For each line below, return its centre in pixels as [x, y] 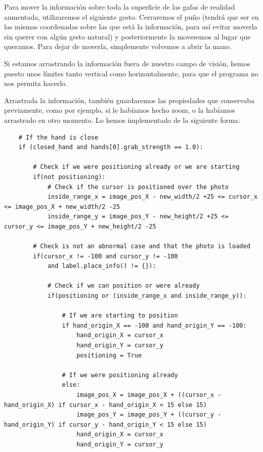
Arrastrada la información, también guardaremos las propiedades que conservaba [129, 100]
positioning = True [109, 355]
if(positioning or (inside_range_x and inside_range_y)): [147, 296]
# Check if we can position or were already [123, 286]
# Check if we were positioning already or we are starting [136, 167]
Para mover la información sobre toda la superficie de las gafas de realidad [120, 7]
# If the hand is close [58, 137]
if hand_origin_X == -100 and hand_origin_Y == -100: [154, 325]
